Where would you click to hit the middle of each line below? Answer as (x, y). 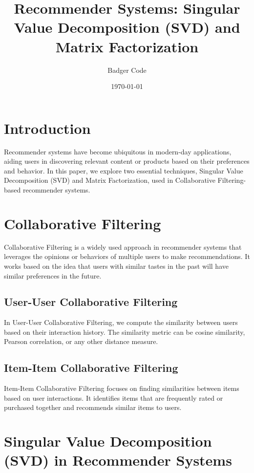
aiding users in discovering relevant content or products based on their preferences (127, 161)
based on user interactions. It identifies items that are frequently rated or (114, 398)
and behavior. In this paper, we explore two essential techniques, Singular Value (124, 170)
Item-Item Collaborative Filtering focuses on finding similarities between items (122, 388)
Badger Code (127, 70)
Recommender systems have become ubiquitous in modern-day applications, (118, 151)
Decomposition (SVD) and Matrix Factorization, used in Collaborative (110, 180)
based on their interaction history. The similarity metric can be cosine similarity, (125, 332)
